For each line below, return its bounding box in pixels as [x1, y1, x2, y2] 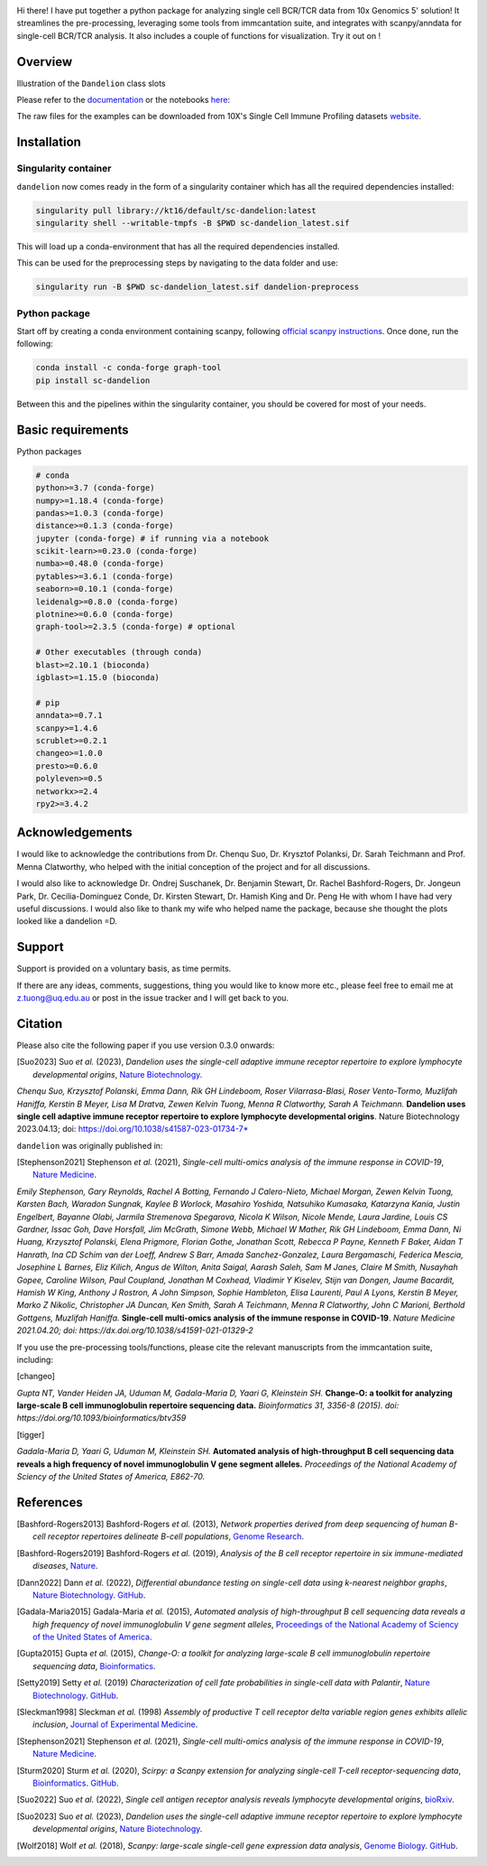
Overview [16, 54, 73, 70]
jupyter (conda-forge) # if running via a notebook [35, 533, 270, 544]
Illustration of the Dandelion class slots [16, 78, 166, 89]
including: [16, 1354, 54, 1365]
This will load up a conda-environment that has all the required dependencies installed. [16, 240, 340, 252]
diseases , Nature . [32, 1561, 98, 1572]
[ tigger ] [16, 1429, 45, 1440]
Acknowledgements [16, 825, 133, 840]
